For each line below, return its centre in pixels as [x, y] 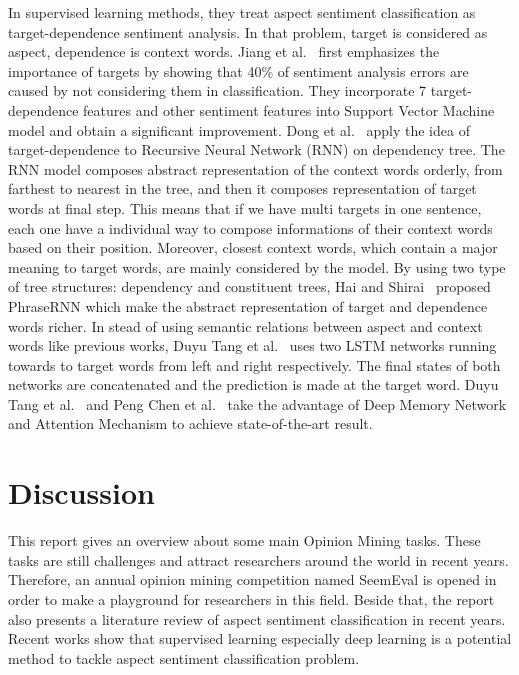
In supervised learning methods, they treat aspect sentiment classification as [242, 12]
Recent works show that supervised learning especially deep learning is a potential [260, 638]
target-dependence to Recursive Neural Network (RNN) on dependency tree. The [256, 149]
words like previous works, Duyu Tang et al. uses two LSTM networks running [252, 345]
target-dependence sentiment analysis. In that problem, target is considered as [248, 31]
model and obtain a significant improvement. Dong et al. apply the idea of [239, 129]
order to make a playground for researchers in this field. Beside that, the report [251, 598]
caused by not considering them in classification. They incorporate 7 [217, 90]
